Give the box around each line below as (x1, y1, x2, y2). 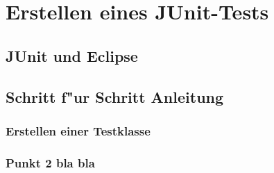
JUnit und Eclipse (6, 44, 138, 66)
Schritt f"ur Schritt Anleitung (6, 85, 224, 107)
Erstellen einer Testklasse (6, 122, 151, 139)
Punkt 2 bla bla (6, 154, 95, 171)
